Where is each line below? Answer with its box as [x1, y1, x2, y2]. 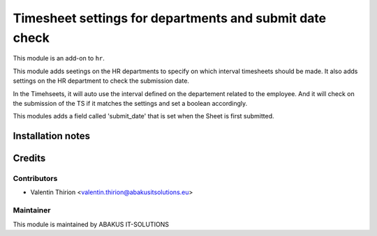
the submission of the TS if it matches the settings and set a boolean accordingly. [13, 99, 248, 107]
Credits [13, 152, 46, 164]
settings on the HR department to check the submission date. [13, 77, 190, 85]
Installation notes [13, 130, 91, 142]
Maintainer [13, 205, 51, 215]
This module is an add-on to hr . [13, 54, 105, 63]
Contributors [13, 174, 58, 184]
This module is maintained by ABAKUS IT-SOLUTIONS [13, 220, 169, 228]
